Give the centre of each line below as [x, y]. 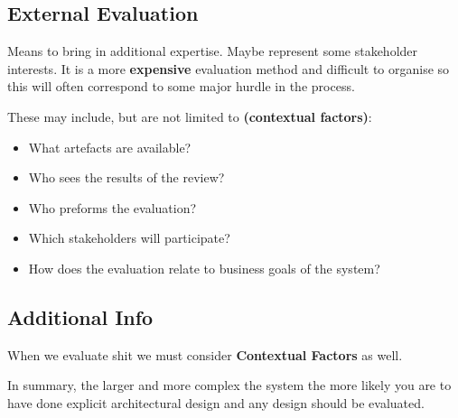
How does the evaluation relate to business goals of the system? [204, 268]
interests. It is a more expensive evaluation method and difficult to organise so [229, 68]
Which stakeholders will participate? [129, 238]
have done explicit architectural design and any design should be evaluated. [216, 402]
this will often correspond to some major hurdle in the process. [181, 86]
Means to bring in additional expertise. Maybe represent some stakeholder [213, 51]
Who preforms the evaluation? [112, 207]
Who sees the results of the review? [126, 177]
